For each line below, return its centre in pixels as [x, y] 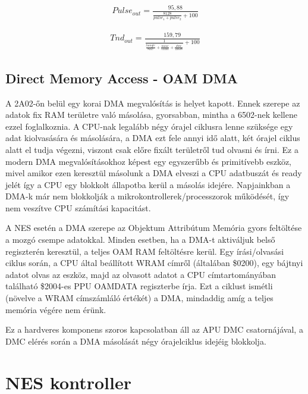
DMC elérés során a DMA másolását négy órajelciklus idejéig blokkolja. [136, 341]
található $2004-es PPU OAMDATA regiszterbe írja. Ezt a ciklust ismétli [139, 286]
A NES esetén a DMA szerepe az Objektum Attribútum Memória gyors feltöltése [154, 228]
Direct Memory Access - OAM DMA [122, 78]
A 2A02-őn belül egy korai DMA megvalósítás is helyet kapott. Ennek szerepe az [153, 103]
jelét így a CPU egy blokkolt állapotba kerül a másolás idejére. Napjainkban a [148, 184]
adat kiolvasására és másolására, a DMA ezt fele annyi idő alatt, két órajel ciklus [153, 138]
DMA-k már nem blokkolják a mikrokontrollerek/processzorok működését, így [147, 196]
